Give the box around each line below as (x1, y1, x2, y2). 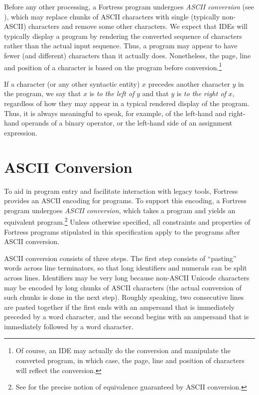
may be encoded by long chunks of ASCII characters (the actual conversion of (4, 282, 242, 292)
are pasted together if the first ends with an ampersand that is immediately (4, 301, 235, 312)
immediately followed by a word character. (4, 321, 133, 331)
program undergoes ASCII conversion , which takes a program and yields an (4, 205, 236, 215)
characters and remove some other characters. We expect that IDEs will (28, 21, 248, 31)
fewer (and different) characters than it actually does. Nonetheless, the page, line (4, 50, 251, 60)
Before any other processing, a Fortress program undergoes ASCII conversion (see (4, 1, 254, 11)
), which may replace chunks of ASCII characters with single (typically (4, 11, 220, 21)
